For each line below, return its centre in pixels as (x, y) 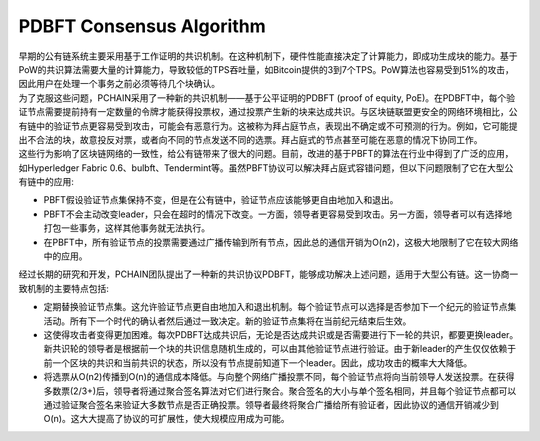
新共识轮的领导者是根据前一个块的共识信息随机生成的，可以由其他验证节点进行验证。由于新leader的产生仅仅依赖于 (280, 349)
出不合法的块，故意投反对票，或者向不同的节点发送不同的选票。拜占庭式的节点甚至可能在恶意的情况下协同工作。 (250, 139)
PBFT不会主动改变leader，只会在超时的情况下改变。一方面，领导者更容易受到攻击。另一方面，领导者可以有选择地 (277, 214)
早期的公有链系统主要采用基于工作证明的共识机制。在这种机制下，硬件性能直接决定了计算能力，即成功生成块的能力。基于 (268, 56)
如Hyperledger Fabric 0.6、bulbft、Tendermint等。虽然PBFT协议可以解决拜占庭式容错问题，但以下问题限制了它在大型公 (266, 167)
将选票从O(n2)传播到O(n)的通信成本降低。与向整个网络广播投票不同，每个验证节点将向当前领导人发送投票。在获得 (279, 377)
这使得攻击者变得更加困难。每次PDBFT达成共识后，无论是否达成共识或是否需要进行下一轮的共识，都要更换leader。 (281, 334)
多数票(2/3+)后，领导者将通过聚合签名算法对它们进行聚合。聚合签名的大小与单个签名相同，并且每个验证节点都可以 (280, 391)
